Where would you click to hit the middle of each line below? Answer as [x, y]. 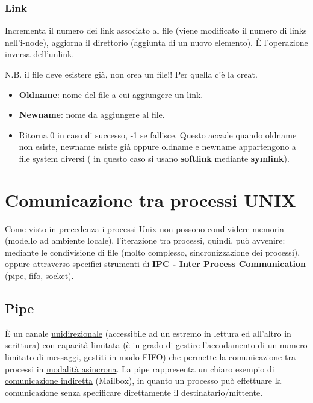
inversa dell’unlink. [40, 54]
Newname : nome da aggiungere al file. [92, 115]
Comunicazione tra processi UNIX [150, 199]
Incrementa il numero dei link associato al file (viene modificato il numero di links [156, 30]
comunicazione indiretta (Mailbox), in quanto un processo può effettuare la [143, 380]
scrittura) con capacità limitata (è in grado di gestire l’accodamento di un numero [156, 345]
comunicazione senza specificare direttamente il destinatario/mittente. [134, 392]
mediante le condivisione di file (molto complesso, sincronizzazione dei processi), [153, 252]
